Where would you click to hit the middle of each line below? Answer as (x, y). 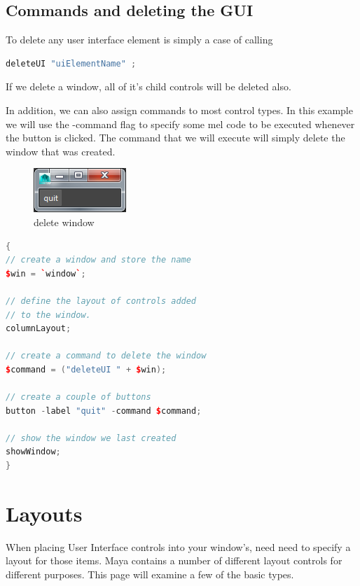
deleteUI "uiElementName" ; (71, 63)
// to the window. (48, 315)
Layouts (44, 513)
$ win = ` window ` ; (46, 273)
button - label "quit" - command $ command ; (104, 411)
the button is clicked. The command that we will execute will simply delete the (175, 138)
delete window (64, 222)
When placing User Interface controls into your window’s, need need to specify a (178, 546)
